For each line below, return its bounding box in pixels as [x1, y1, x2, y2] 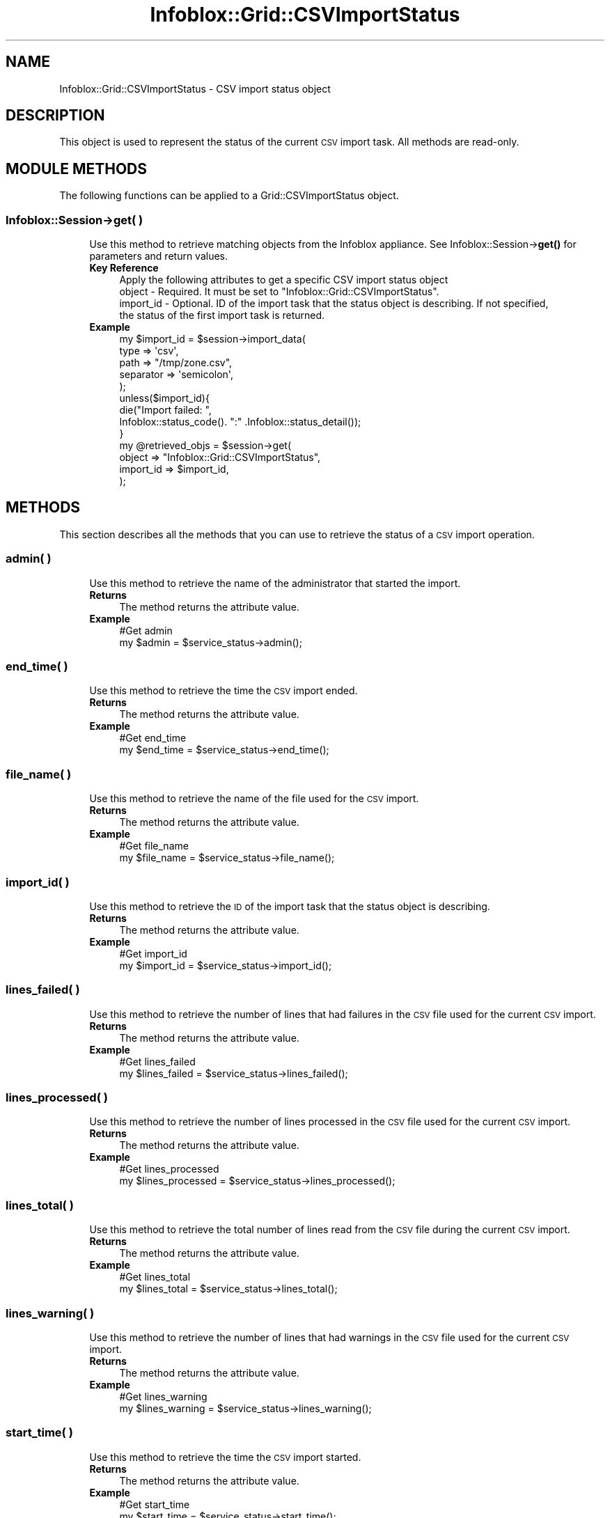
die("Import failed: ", [119, 404, 212, 416]
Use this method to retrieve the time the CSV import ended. [89, 684, 358, 697]
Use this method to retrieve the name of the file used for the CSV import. [89, 792, 419, 805]
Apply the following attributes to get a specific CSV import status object [119, 274, 448, 286]
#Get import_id [119, 947, 187, 960]
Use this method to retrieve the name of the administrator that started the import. [89, 577, 461, 589]
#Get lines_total [119, 1271, 191, 1283]
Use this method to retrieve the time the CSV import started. [89, 1450, 361, 1463]
